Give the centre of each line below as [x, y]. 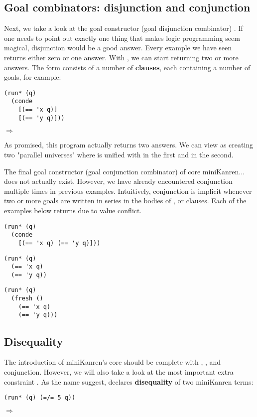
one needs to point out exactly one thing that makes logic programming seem [122, 38]
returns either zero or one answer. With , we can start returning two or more [121, 57]
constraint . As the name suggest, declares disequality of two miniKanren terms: [129, 381]
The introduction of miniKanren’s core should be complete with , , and [113, 362]
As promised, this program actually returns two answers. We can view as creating [129, 145]
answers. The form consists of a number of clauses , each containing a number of [127, 67]
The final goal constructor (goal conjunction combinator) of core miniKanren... [124, 171]
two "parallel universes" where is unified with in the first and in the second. [119, 154]
